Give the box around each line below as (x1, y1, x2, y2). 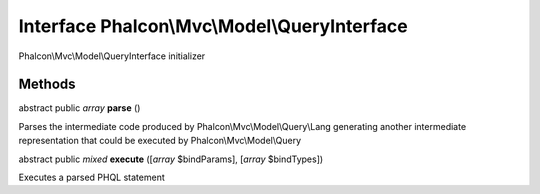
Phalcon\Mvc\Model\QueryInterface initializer (18, 50, 206, 62)
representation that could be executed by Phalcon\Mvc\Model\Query (18, 135, 302, 147)
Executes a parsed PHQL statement (18, 171, 165, 184)
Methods (18, 76, 76, 93)
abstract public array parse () (18, 102, 141, 114)
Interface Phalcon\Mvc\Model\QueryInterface (18, 15, 409, 37)
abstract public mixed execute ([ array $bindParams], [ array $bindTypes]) (18, 153, 324, 165)
